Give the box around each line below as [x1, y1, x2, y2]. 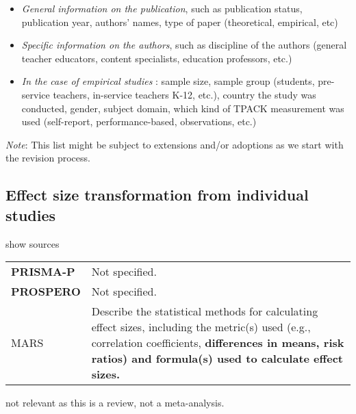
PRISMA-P [11, 263, 75, 280]
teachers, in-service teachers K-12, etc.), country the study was [53, 87, 316, 101]
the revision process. [5, 151, 90, 165]
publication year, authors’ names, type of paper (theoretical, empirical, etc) [21, 14, 338, 29]
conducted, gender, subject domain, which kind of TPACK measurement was [21, 101, 344, 115]
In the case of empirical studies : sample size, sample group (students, [21, 74, 315, 88]
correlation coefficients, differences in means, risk [91, 335, 344, 351]
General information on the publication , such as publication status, [21, 1, 303, 15]
